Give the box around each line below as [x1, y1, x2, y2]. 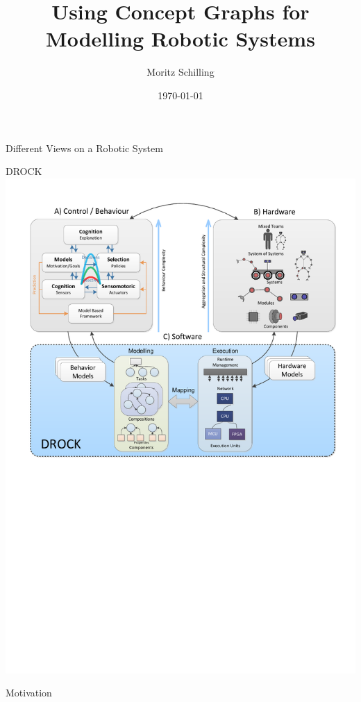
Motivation [6, 685, 52, 700]
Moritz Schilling [146, 65, 215, 79]
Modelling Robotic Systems [46, 24, 315, 53]
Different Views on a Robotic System [6, 140, 163, 155]
